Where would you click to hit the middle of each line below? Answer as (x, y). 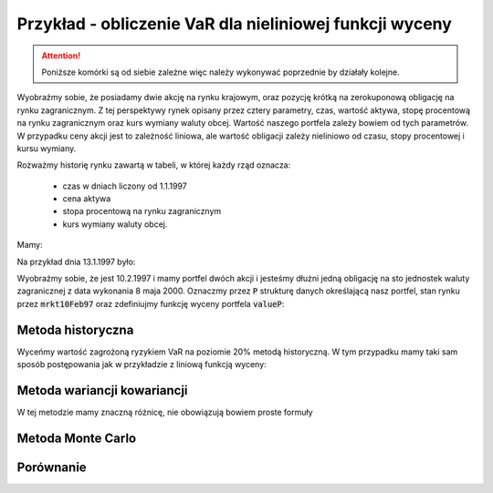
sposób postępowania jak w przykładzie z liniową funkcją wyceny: (142, 365)
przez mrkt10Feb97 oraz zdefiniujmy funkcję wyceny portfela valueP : (151, 303)
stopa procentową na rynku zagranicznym (142, 211)
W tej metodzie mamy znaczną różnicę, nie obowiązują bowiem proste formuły (165, 412)
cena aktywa (87, 199)
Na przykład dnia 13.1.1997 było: (76, 262)
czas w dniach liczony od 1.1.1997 (125, 186)
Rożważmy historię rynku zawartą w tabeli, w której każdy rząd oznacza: (154, 165)
